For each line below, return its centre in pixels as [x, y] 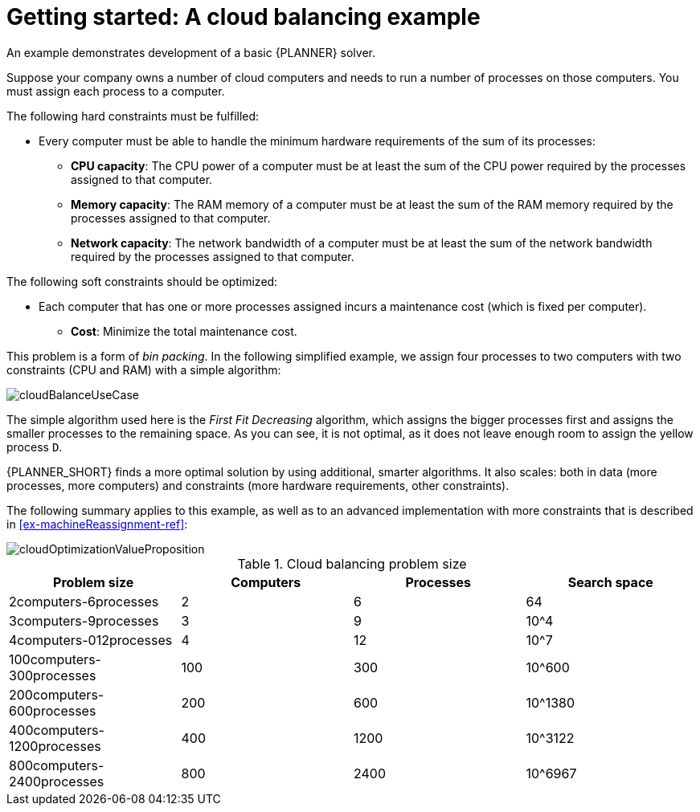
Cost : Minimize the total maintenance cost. [184, 331]
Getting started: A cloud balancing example [244, 17]
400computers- [57, 730]
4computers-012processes [91, 640]
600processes [53, 710]
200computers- [57, 694]
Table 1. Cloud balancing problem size [352, 563]
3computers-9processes [84, 620]
